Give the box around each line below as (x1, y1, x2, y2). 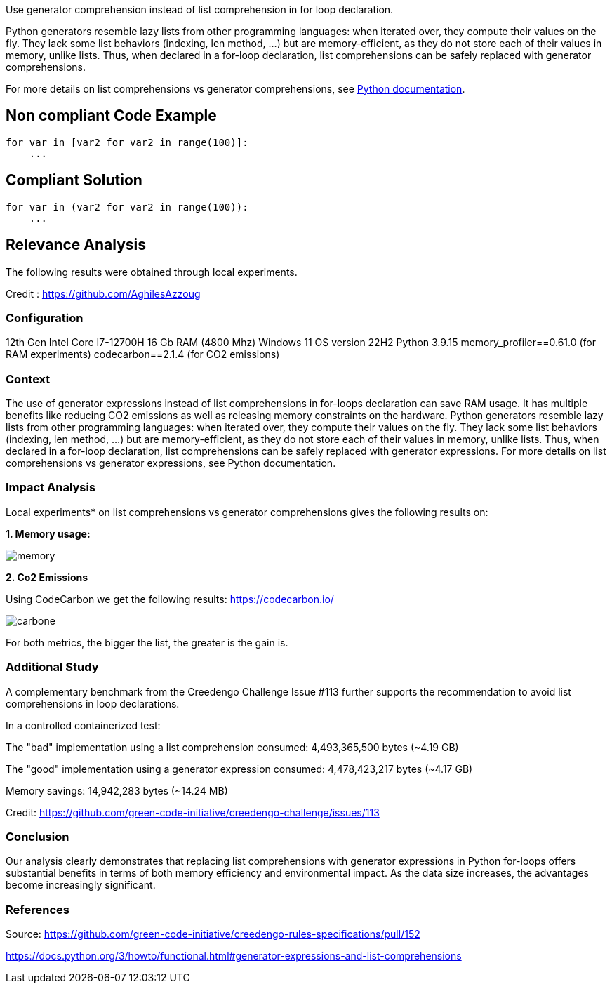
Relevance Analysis (6, 236, 147, 254)
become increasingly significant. (6, 879, 156, 891)
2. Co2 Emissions (6, 571, 88, 583)
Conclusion (6, 829, 69, 844)
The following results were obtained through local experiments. (6, 265, 298, 278)
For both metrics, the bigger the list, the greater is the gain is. (6, 636, 288, 649)
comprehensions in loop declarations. (6, 697, 180, 710)
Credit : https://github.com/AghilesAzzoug (6, 287, 201, 300)
